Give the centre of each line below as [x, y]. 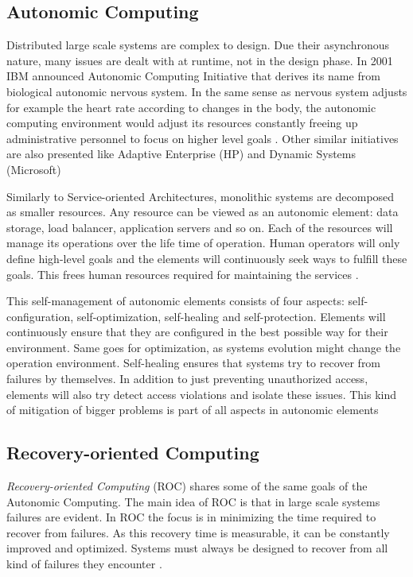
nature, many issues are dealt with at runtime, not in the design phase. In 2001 [200, 60]
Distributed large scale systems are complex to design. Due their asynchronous [198, 45]
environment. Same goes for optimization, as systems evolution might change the [204, 347]
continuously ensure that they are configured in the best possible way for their [197, 332]
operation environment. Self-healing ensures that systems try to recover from [194, 363]
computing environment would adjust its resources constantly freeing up [182, 123]
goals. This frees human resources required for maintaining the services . [183, 274]
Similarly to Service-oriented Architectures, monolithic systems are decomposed [201, 196]
